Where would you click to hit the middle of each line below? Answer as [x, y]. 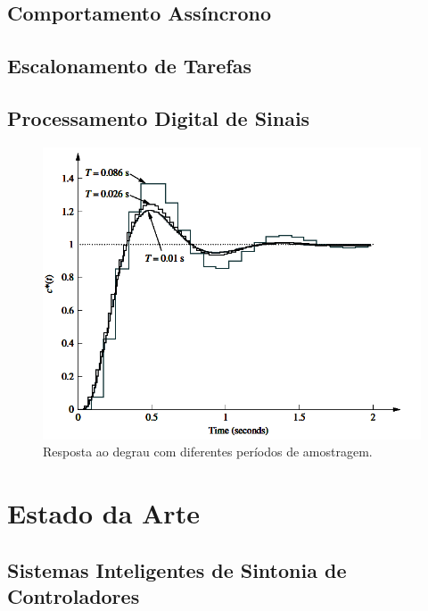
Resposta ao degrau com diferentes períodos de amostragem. [208, 452]
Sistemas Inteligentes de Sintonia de [177, 569]
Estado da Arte [103, 513]
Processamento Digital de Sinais [159, 117]
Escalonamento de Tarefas [129, 66]
